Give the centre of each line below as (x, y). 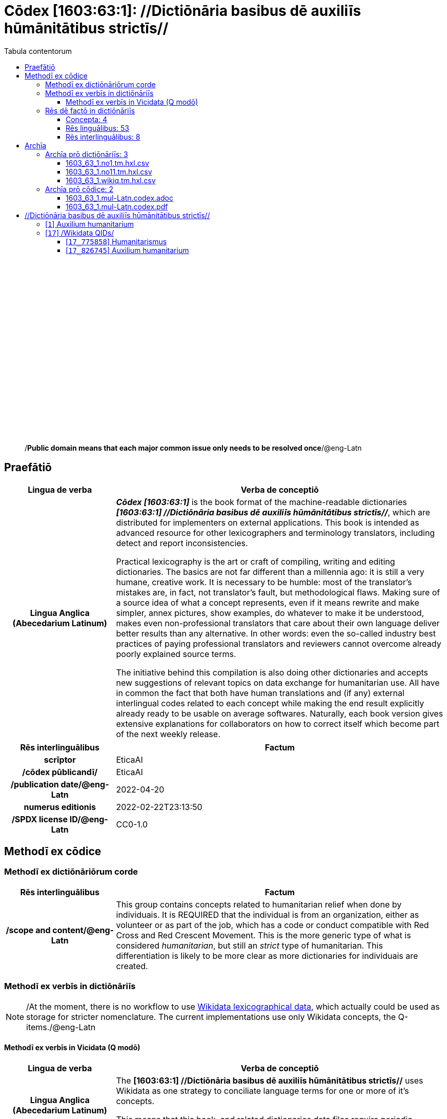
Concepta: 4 (87, 119)
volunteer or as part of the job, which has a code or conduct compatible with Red (272, 925)
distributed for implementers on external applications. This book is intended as (268, 522)
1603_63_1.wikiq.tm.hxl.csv (111, 180)
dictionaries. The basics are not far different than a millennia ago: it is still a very (270, 572)
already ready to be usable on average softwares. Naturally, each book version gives (280, 713)
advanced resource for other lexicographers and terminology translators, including (276, 533)
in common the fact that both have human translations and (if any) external (260, 693)
